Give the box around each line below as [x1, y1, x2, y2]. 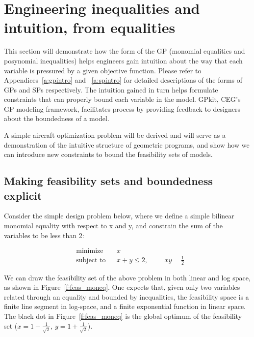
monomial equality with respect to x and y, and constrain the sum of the [4, 220, 223, 231]
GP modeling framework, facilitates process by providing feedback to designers [4, 103, 240, 114]
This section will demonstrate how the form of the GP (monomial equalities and [4, 46, 245, 56]
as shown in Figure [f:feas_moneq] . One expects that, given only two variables [4, 282, 240, 292]
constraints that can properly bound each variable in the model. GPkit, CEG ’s [4, 94, 241, 104]
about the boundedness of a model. [4, 113, 109, 123]
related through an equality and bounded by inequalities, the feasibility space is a [4, 291, 249, 302]
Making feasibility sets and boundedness [4, 173, 213, 188]
